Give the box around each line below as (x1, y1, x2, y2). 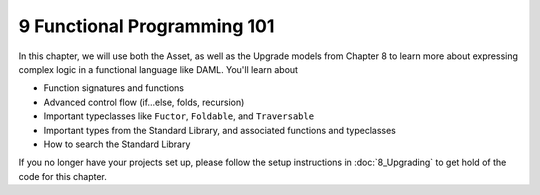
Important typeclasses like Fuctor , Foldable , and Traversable (43, 110, 315, 122)
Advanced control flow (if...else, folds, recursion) (43, 96, 245, 108)
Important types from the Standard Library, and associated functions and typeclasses (43, 124, 397, 136)
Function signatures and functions (43, 82, 185, 94)
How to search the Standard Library (43, 138, 191, 150)
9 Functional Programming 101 (18, 15, 275, 37)
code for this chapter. (18, 170, 107, 182)
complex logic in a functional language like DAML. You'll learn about (18, 63, 299, 75)
